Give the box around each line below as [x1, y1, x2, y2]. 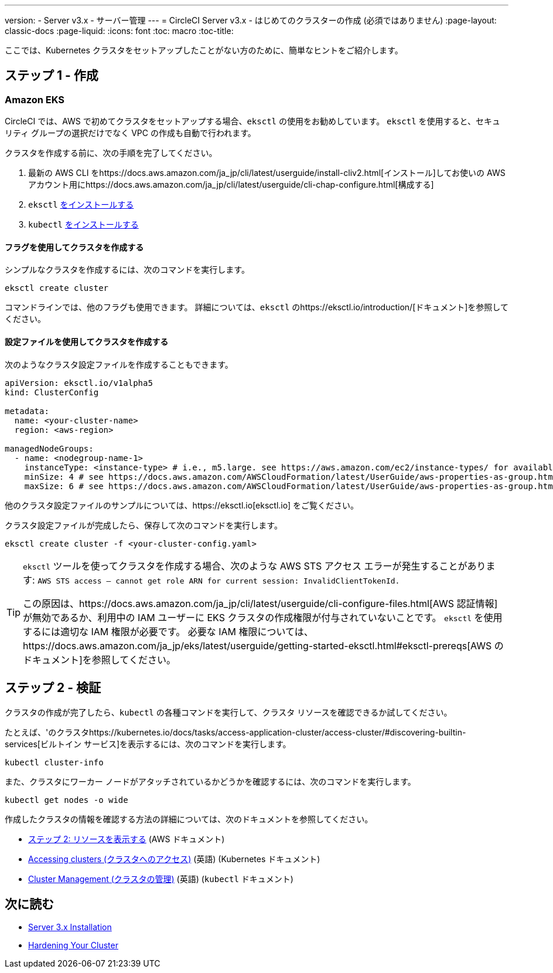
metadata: [5, 406, 49, 416]
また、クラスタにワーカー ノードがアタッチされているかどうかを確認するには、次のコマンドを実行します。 [5, 776, 416, 786]
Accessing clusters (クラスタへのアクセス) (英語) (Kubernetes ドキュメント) [28, 853, 320, 864]
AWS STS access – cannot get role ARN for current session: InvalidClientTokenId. [37, 576, 400, 585]
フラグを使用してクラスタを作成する [5, 242, 144, 252]
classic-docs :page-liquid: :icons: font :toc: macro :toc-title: [5, 26, 234, 36]
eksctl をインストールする [28, 199, 134, 210]
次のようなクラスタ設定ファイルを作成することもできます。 [5, 359, 233, 369]
